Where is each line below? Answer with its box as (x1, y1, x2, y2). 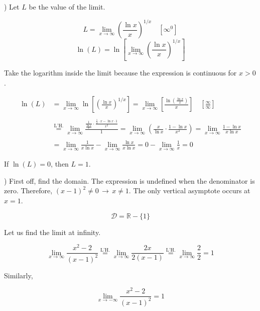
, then (51, 159, 69, 169)
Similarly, (4, 270, 33, 280)
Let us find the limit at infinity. (4, 226, 101, 237)
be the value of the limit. (29, 2, 105, 12)
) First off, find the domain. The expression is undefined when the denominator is (4, 175, 255, 186)
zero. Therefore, (4, 185, 53, 196)
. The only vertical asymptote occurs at (128, 185, 250, 196)
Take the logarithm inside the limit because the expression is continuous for (4, 67, 237, 78)
